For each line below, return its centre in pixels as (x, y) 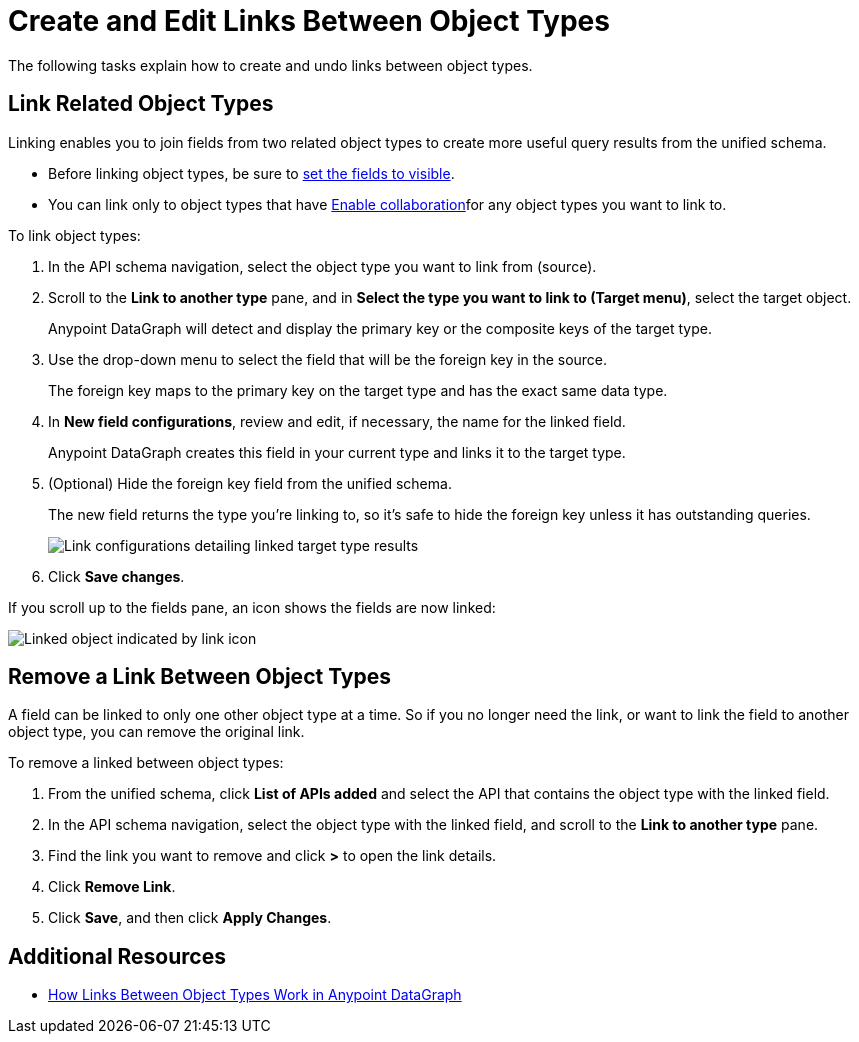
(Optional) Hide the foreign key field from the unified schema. (250, 483)
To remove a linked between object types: (146, 763)
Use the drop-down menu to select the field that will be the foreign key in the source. (328, 359)
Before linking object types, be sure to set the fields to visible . (251, 173)
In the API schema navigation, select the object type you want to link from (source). (322, 266)
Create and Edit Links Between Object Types (309, 21)
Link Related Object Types (141, 104)
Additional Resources (117, 956)
